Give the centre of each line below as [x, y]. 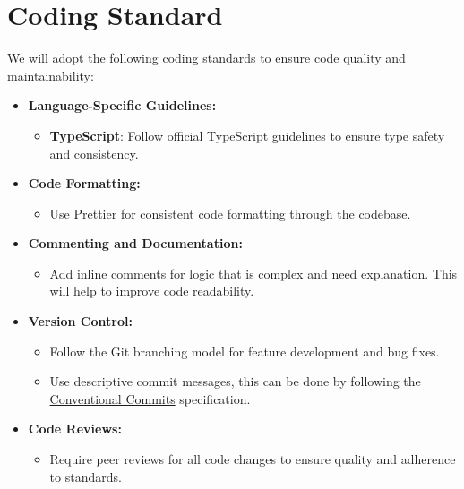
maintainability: [51, 75]
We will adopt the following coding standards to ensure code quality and [206, 58]
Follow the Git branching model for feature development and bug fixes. [245, 351]
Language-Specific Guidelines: [122, 105]
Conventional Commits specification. [150, 398]
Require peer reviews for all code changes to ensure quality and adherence [253, 459]
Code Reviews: [75, 429]
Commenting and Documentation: [135, 243]
